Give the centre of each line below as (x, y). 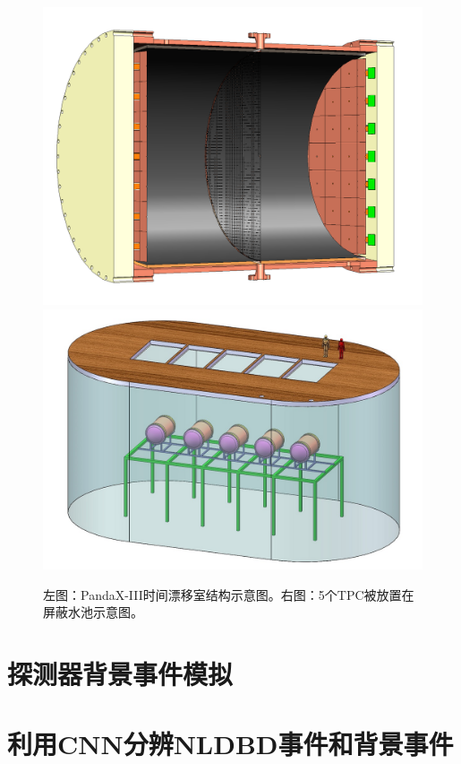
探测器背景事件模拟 (120, 673)
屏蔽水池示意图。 (93, 612)
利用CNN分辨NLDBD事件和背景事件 (230, 744)
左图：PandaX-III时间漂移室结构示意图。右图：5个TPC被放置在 (229, 594)
